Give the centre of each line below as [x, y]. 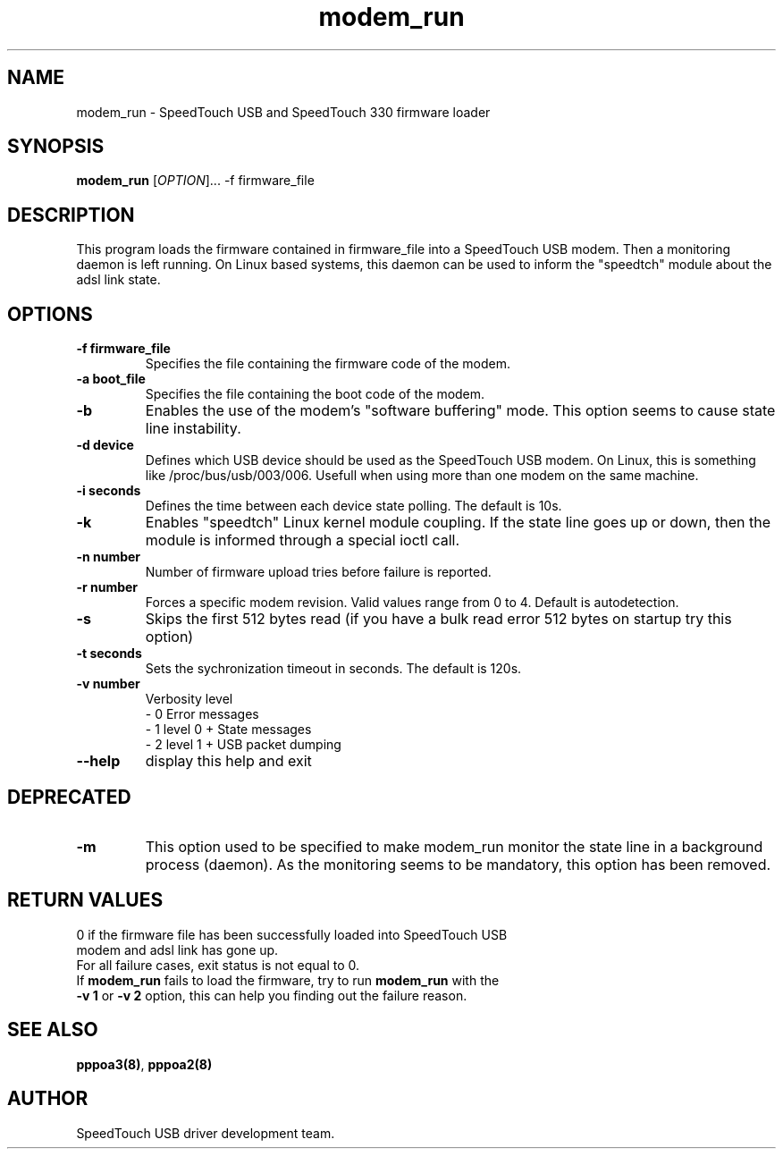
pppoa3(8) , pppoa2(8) [144, 1064]
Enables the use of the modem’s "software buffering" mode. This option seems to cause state [460, 411]
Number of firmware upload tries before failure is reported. [318, 572]
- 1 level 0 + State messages [228, 730]
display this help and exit [228, 761]
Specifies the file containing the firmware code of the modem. [328, 364]
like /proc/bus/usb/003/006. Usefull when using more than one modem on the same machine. [422, 476]
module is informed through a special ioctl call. [303, 540]
